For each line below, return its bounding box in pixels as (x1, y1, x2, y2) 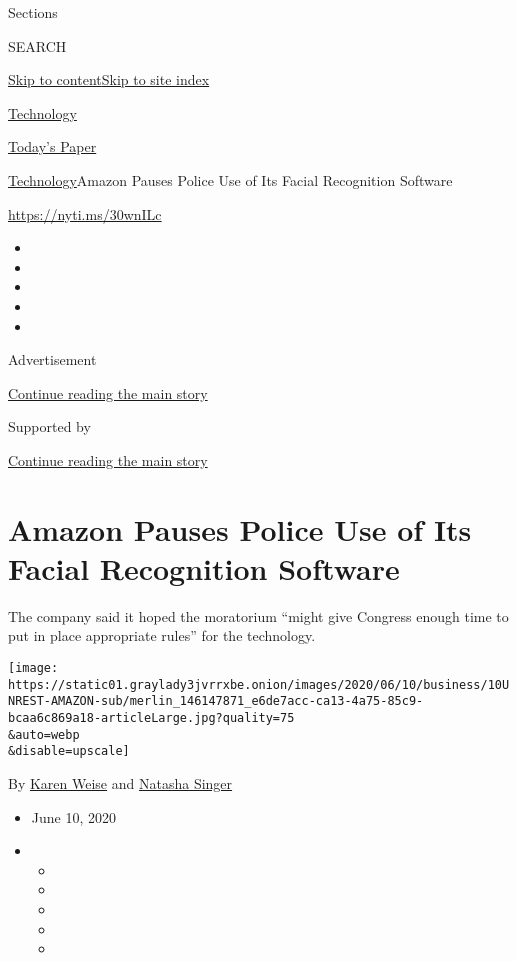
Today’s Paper (8, 136, 97, 157)
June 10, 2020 (31, 806, 116, 827)
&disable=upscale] (8, 744, 130, 759)
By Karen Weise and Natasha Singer (8, 772, 233, 793)
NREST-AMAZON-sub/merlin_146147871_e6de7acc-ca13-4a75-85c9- (8, 694, 424, 709)
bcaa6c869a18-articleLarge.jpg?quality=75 (8, 710, 295, 725)
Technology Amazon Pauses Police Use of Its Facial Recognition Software (8, 169, 453, 190)
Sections (8, 2, 58, 22)
